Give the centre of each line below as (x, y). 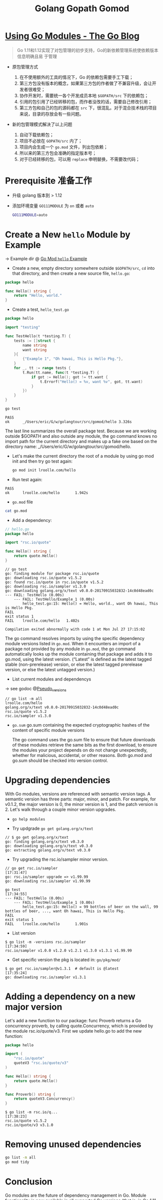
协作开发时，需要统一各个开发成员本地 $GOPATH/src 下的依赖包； (84, 95)
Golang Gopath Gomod (82, 9)
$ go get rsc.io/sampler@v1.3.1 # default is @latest (62, 968)
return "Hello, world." (38, 296)
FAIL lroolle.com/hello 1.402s (42, 621)
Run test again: (27, 479)
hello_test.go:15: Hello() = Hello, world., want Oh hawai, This (91, 603)
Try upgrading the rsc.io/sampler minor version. (60, 859)
